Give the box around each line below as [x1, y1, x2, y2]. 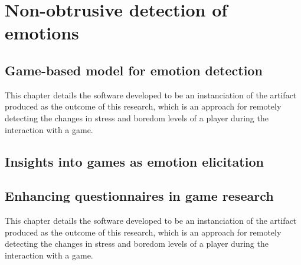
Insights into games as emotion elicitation [5, 152, 264, 170]
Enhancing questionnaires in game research [5, 187, 274, 205]
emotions [5, 21, 79, 45]
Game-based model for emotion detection [5, 61, 263, 79]
